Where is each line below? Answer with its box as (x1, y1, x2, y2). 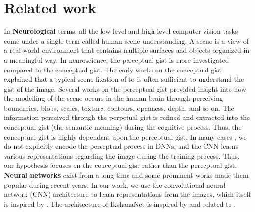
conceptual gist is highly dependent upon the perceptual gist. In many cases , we (4, 131, 247, 141)
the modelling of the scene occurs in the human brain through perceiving (4, 93, 223, 103)
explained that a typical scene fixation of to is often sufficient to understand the (4, 74, 244, 84)
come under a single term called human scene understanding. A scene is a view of (4, 35, 249, 46)
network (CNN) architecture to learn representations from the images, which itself (4, 189, 251, 199)
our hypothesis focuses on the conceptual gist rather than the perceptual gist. (4, 160, 237, 170)
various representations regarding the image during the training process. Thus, (4, 150, 240, 161)
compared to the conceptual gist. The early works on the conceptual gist (4, 64, 222, 74)
